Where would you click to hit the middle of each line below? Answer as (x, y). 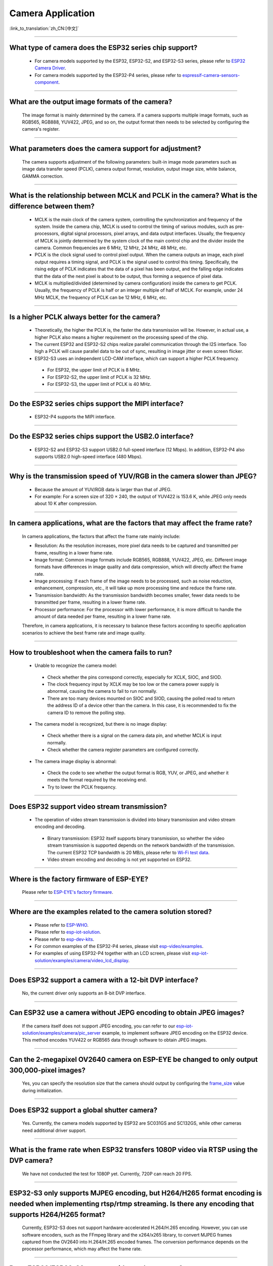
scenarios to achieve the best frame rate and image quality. (84, 632)
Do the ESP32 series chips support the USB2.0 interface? (102, 436)
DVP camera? (31, 1160)
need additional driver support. (54, 1130)
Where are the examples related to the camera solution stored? (111, 912)
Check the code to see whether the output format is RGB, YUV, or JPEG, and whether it (138, 773)
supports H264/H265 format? (57, 1215)
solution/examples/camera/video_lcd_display (81, 960)
